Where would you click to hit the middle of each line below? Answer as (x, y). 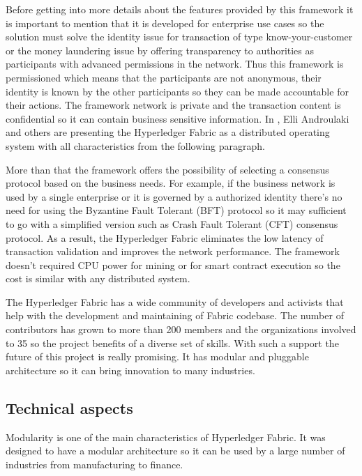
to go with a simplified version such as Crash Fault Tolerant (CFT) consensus (172, 223)
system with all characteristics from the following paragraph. (135, 145)
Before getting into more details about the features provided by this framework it (180, 9)
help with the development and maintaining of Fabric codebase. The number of (175, 315)
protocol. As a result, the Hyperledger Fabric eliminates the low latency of (165, 237)
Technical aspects (69, 407)
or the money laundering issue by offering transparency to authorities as (160, 50)
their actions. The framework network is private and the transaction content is (173, 105)
